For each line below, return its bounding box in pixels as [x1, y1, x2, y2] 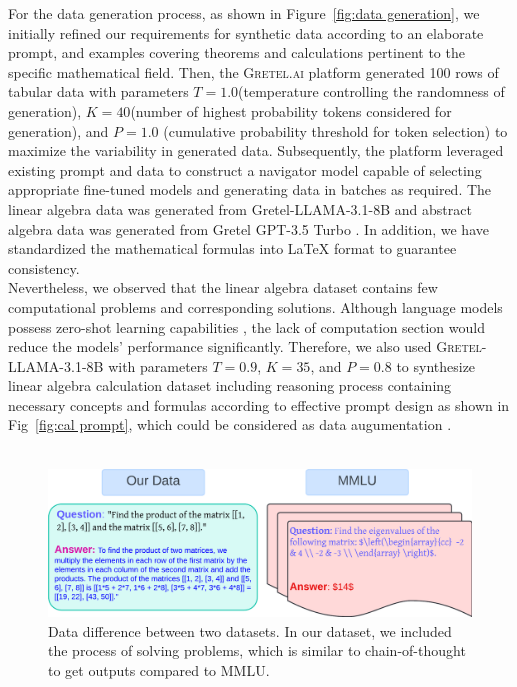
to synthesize [396, 355, 476, 376]
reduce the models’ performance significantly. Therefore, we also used [8, 336, 432, 357]
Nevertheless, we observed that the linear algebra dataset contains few [8, 277, 438, 298]
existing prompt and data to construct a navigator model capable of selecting [8, 159, 482, 180]
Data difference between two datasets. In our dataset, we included [48, 620, 452, 641]
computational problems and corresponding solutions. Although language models [8, 296, 503, 317]
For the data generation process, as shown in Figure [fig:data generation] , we [8, 3, 480, 23]
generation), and [8, 120, 109, 141]
